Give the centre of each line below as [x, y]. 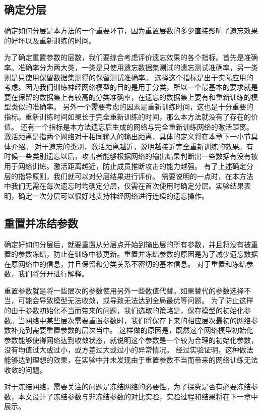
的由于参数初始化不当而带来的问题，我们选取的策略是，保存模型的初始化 [124, 310]
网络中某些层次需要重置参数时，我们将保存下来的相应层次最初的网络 [138, 320]
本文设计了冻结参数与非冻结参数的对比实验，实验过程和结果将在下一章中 [138, 396]
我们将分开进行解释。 [53, 274]
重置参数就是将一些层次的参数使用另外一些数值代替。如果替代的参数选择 [124, 290]
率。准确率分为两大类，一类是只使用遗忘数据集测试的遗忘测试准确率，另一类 [131, 67]
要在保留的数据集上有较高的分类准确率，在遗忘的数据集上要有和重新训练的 [127, 97]
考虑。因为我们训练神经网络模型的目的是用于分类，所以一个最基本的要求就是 [131, 87]
